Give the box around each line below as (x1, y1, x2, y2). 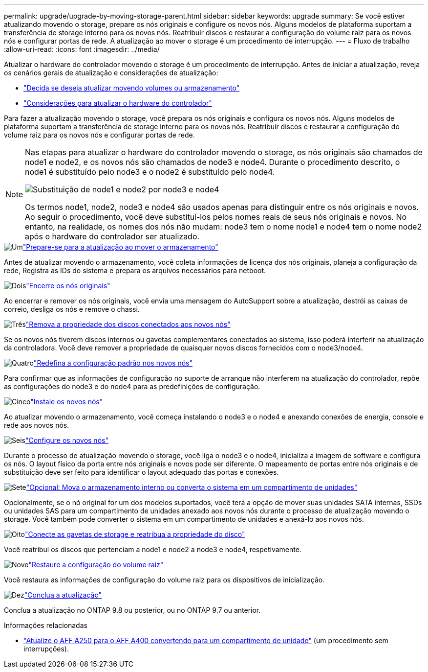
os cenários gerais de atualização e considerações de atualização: (4, 69, 218, 77)
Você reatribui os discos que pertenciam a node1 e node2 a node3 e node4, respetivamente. (4, 545, 301, 554)
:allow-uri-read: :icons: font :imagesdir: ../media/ (4, 45, 160, 53)
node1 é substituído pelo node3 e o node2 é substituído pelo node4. (25, 167, 275, 177)
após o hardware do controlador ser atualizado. (25, 232, 200, 241)
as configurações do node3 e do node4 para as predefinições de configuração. (4, 382, 260, 391)
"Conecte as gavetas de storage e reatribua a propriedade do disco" (24, 530, 245, 538)
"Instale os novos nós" (30, 397, 103, 406)
